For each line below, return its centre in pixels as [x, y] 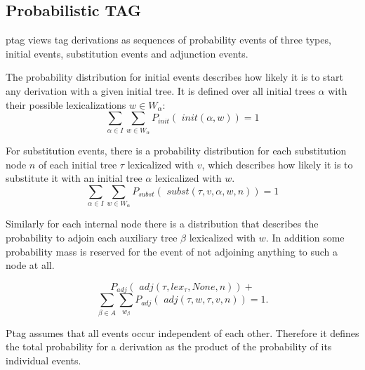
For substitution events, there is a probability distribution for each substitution [176, 150]
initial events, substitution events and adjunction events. [127, 53]
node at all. [30, 265]
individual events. [44, 360]
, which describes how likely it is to [277, 164]
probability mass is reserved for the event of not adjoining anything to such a [172, 251]
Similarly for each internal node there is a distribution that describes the [162, 224]
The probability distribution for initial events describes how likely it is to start [174, 77]
